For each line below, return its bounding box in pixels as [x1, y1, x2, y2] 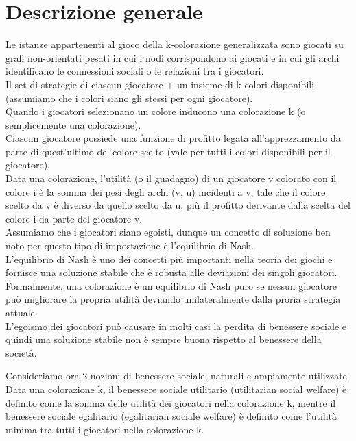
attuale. [5, 305, 38, 319]
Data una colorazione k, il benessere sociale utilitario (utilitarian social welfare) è [5, 381, 347, 396]
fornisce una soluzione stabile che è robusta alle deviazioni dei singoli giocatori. [5, 265, 337, 279]
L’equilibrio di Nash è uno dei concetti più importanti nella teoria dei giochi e [5, 251, 333, 266]
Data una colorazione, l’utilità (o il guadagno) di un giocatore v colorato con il [5, 171, 337, 186]
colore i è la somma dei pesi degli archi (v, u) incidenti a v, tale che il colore [5, 184, 326, 199]
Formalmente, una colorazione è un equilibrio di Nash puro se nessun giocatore [5, 278, 337, 292]
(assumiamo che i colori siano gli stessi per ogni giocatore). [5, 90, 253, 105]
